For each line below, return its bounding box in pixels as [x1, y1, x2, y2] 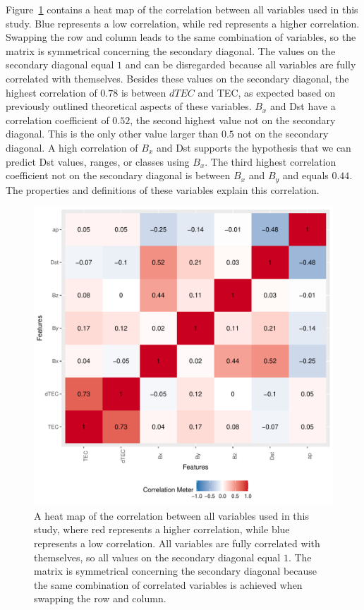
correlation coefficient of [6, 112, 109, 127]
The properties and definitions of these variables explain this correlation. [6, 182, 320, 197]
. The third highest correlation [205, 154, 336, 169]
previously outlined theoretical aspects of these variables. [6, 99, 252, 114]
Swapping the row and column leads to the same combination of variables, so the [6, 30, 356, 44]
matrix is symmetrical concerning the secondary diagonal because [34, 563, 317, 578]
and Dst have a [269, 99, 336, 114]
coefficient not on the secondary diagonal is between [6, 168, 231, 183]
